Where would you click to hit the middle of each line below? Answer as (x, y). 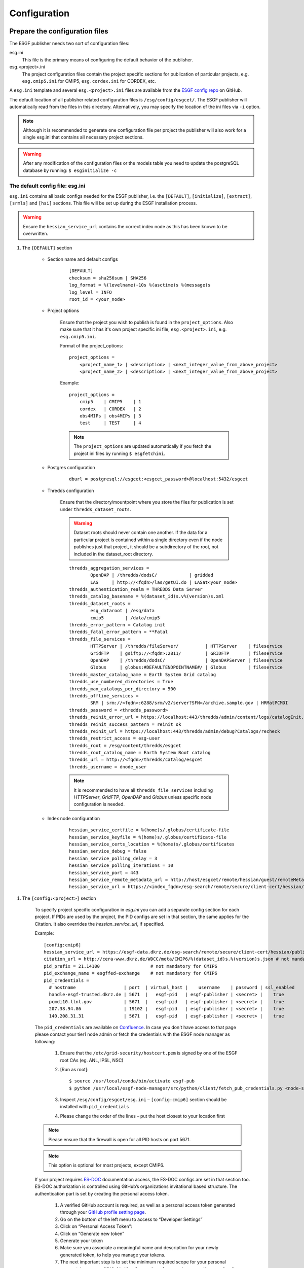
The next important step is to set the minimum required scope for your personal (143, 1262)
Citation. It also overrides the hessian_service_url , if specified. (100, 924)
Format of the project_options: (92, 345)
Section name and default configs (83, 259)
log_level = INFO (90, 292)
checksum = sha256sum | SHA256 (108, 278)
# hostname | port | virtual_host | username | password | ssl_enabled (172, 987)
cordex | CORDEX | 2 (110, 409)
